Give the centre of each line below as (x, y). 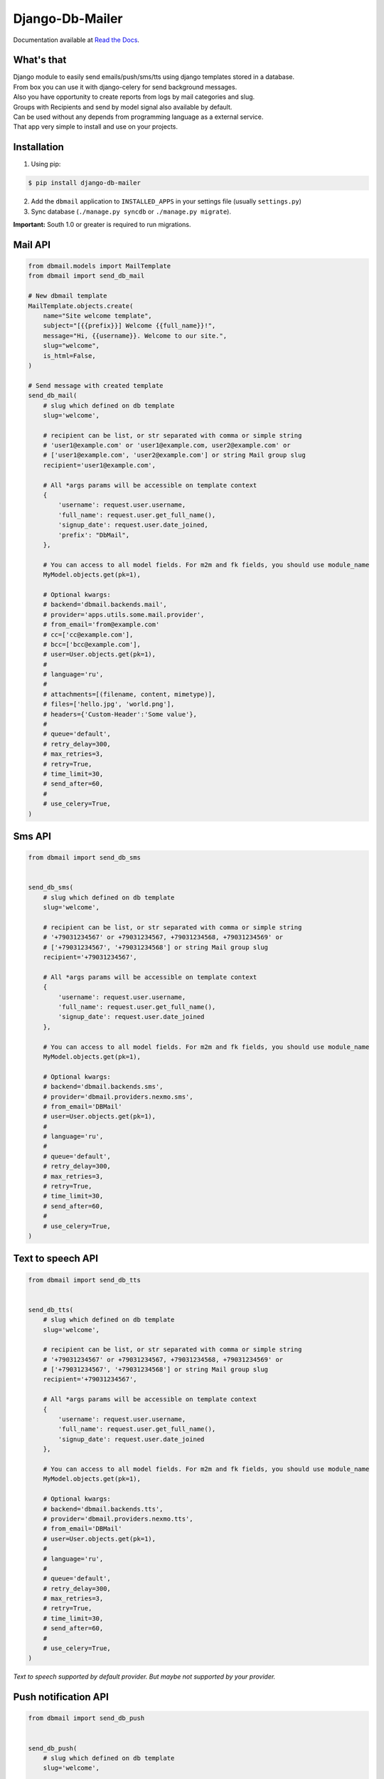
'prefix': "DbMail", (94, 535)
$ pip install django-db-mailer (85, 183)
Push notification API (61, 1697)
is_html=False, (69, 355)
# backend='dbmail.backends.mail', (105, 605)
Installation (38, 147)
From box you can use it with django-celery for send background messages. (125, 87)
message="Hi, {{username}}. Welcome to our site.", (135, 336)
